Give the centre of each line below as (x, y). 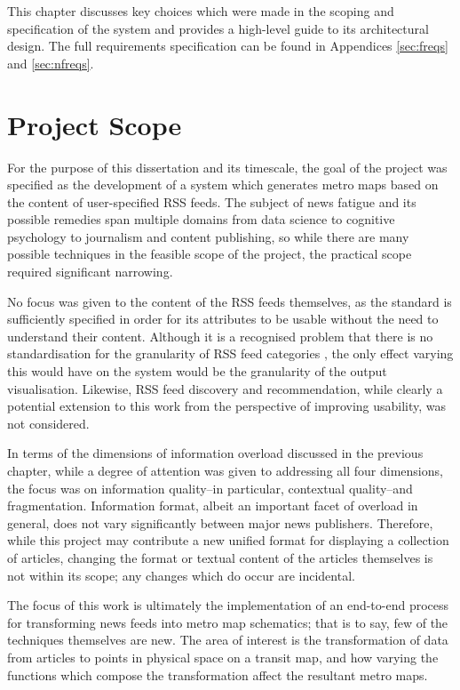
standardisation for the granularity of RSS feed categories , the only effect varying (230, 353)
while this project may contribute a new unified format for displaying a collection (228, 540)
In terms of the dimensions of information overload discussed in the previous (215, 453)
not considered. (48, 423)
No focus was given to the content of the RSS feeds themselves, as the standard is (230, 301)
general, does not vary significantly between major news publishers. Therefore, (220, 522)
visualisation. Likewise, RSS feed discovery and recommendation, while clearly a (225, 388)
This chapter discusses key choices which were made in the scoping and (201, 11)
